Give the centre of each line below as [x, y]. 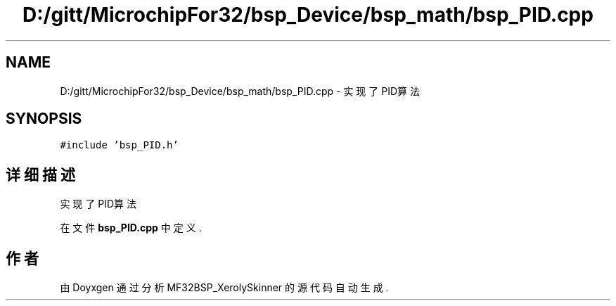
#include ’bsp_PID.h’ [119, 145]
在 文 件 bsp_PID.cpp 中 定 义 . [131, 228]
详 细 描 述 [40, 174]
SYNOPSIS [44, 119]
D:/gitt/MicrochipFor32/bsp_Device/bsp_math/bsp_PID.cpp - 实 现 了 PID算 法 [240, 91]
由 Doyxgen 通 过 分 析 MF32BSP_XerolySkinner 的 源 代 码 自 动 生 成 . [224, 288]
